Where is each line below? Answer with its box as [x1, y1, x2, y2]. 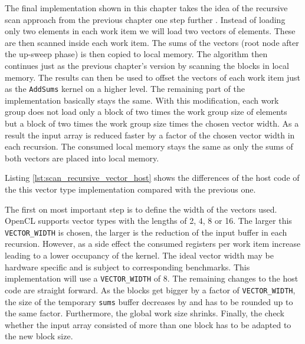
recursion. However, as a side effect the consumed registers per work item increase [5, 237, 301, 250]
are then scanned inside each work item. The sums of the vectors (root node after [5, 36, 299, 48]
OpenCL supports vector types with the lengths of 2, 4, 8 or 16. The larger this [5, 214, 292, 227]
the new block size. [5, 330, 73, 342]
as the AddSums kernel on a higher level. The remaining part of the [5, 82, 245, 95]
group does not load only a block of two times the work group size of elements [5, 105, 287, 118]
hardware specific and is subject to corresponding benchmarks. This [5, 260, 250, 273]
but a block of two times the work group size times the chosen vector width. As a [5, 117, 299, 129]
